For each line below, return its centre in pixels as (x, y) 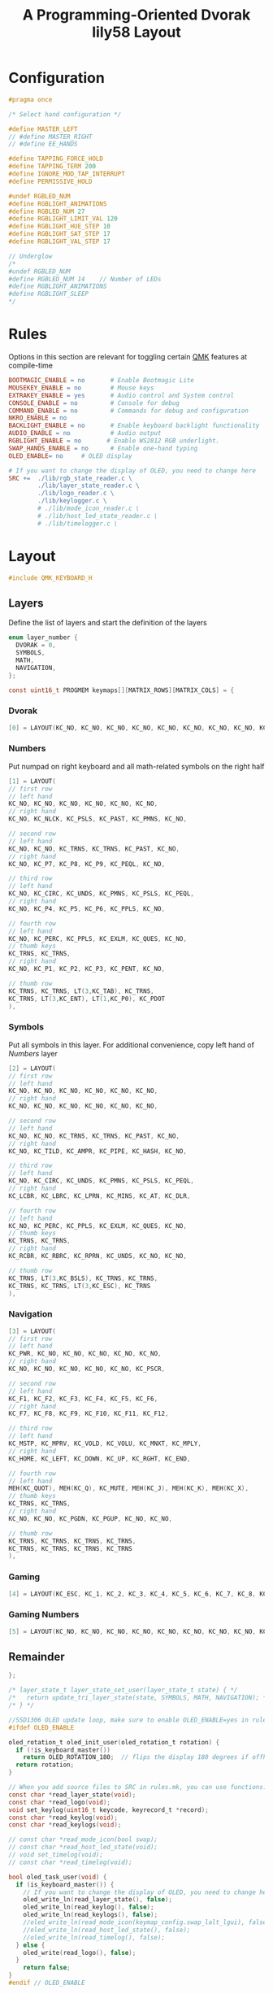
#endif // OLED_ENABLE (47, 1983)
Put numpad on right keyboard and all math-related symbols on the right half (136, 766)
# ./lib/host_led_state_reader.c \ (98, 516)
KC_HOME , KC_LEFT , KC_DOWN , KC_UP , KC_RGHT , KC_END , (100, 1458)
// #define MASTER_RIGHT (50, 137)
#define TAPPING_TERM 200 (52, 167)
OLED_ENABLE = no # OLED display (70, 456)
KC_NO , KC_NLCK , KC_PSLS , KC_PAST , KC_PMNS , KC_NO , (97, 819)
